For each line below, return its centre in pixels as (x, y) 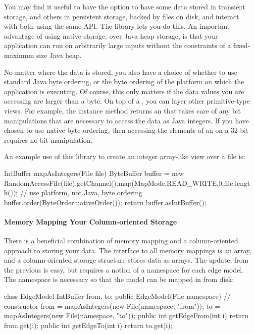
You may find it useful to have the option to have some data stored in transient (125, 6)
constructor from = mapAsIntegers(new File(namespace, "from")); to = (112, 306)
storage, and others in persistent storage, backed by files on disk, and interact (122, 16)
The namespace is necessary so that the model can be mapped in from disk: (119, 279)
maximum (19, 55)
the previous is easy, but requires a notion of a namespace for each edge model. (124, 269)
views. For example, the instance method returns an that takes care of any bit (123, 110)
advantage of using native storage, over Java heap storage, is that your (111, 35)
